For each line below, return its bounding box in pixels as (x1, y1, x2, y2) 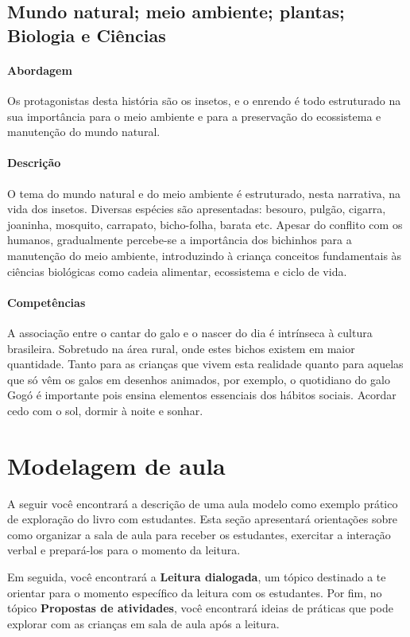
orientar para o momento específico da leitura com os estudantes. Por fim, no (7, 584, 382, 600)
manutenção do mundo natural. (7, 123, 161, 140)
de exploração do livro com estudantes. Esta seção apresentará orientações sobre (7, 511, 397, 527)
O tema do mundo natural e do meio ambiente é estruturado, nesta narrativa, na (7, 184, 401, 201)
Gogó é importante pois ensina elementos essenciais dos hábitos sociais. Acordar (7, 386, 396, 403)
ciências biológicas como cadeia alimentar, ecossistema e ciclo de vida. (7, 262, 347, 279)
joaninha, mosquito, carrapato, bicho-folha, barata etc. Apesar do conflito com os (7, 216, 403, 232)
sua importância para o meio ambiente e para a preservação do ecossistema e (7, 107, 381, 124)
